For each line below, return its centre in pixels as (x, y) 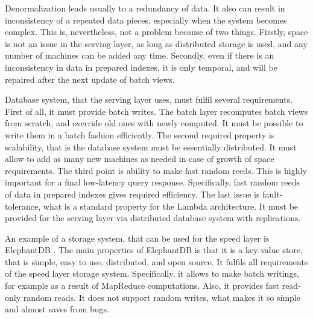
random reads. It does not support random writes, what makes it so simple (162, 297)
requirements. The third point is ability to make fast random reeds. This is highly (156, 170)
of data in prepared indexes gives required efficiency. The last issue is (132, 194)
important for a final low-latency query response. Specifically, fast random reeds (153, 182)
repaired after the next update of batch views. (90, 79)
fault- (273, 194)
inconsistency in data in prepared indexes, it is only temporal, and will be (141, 67)
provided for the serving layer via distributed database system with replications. (153, 218)
